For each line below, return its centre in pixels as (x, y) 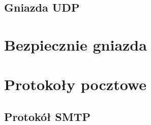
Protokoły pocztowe (75, 84)
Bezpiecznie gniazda (75, 44)
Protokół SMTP (47, 116)
